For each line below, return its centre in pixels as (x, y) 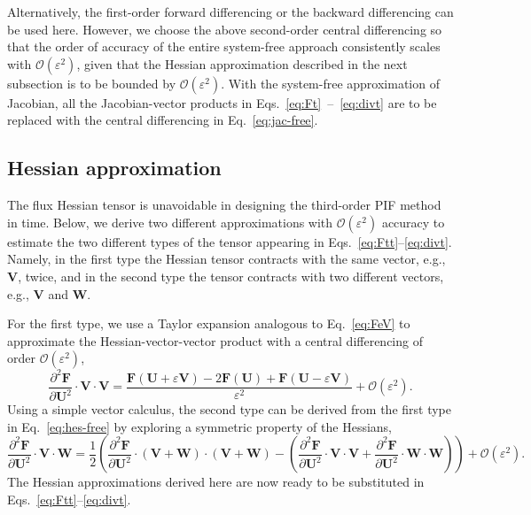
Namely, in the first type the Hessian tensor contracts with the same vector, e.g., (226, 259)
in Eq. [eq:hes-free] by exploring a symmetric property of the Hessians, (200, 426)
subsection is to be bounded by (92, 83)
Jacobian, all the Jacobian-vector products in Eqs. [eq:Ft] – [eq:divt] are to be (222, 102)
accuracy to (413, 222)
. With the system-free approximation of (330, 83)
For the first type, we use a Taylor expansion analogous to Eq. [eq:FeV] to (209, 323)
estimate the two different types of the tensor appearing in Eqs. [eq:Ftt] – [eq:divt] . (230, 241)
